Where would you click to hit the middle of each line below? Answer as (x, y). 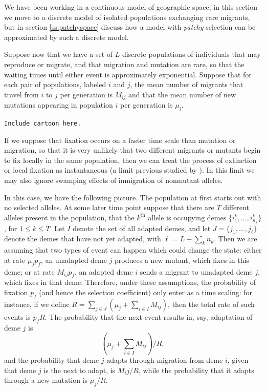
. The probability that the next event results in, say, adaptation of (149, 316)
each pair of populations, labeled (55, 84)
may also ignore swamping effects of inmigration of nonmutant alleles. (114, 180)
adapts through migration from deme (165, 359)
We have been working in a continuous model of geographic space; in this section (131, 7)
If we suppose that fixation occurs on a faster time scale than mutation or (120, 140)
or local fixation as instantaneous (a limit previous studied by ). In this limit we (129, 170)
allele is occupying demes (187, 217)
